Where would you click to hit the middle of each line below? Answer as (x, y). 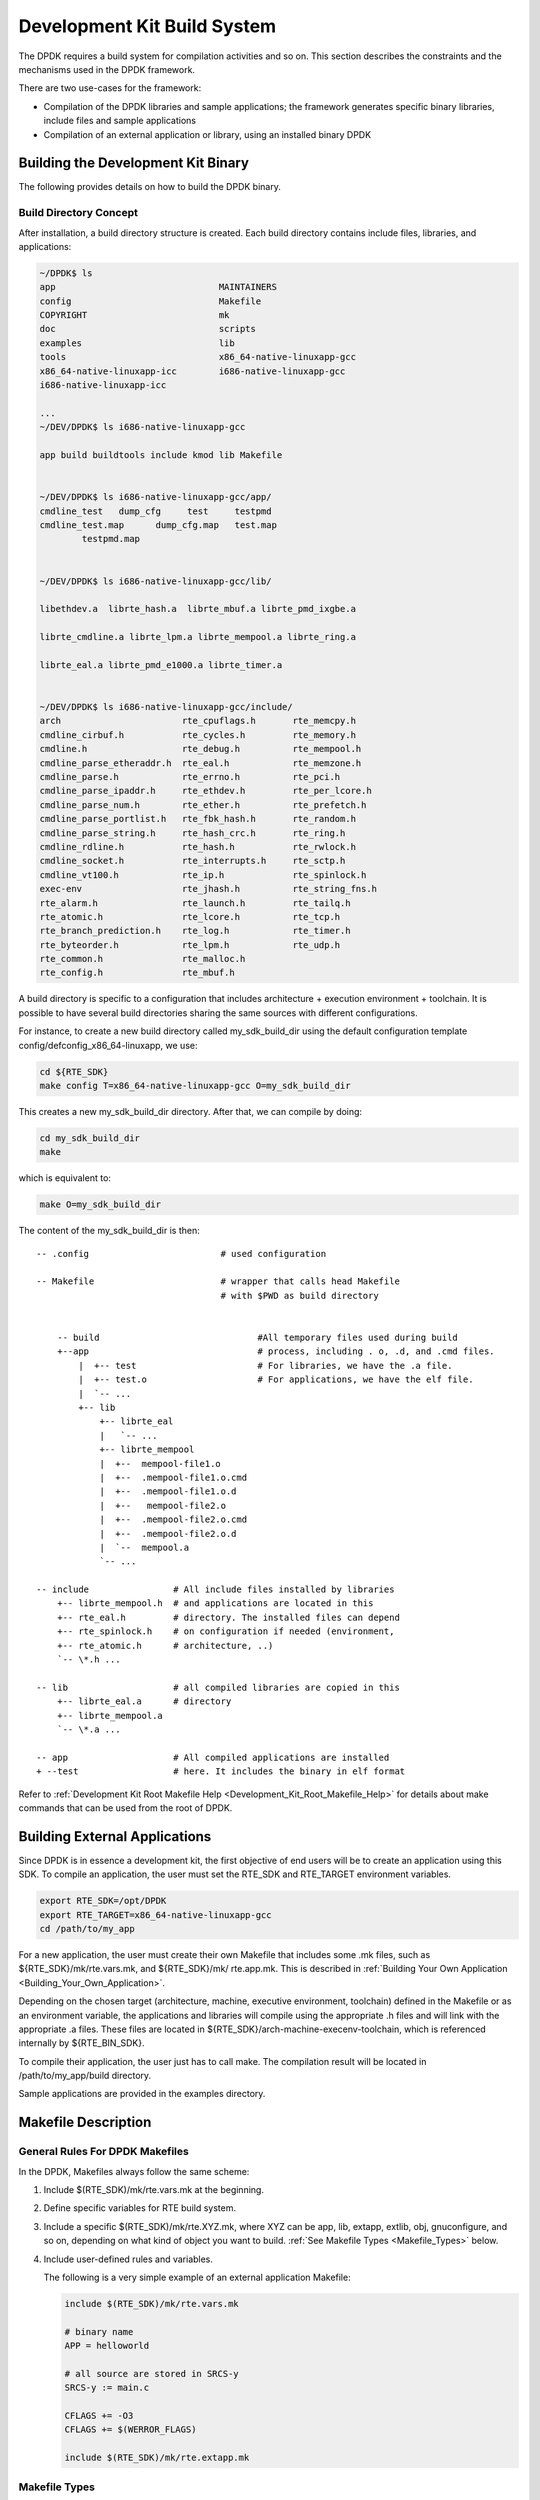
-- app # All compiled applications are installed (213, 1757)
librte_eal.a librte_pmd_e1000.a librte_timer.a (161, 664)
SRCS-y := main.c (107, 2388)
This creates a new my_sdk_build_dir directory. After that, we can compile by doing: (190, 1111)
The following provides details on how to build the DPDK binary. (150, 187)
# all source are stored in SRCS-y (151, 2373)
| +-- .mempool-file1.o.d (168, 1491)
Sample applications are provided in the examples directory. (142, 2094)
